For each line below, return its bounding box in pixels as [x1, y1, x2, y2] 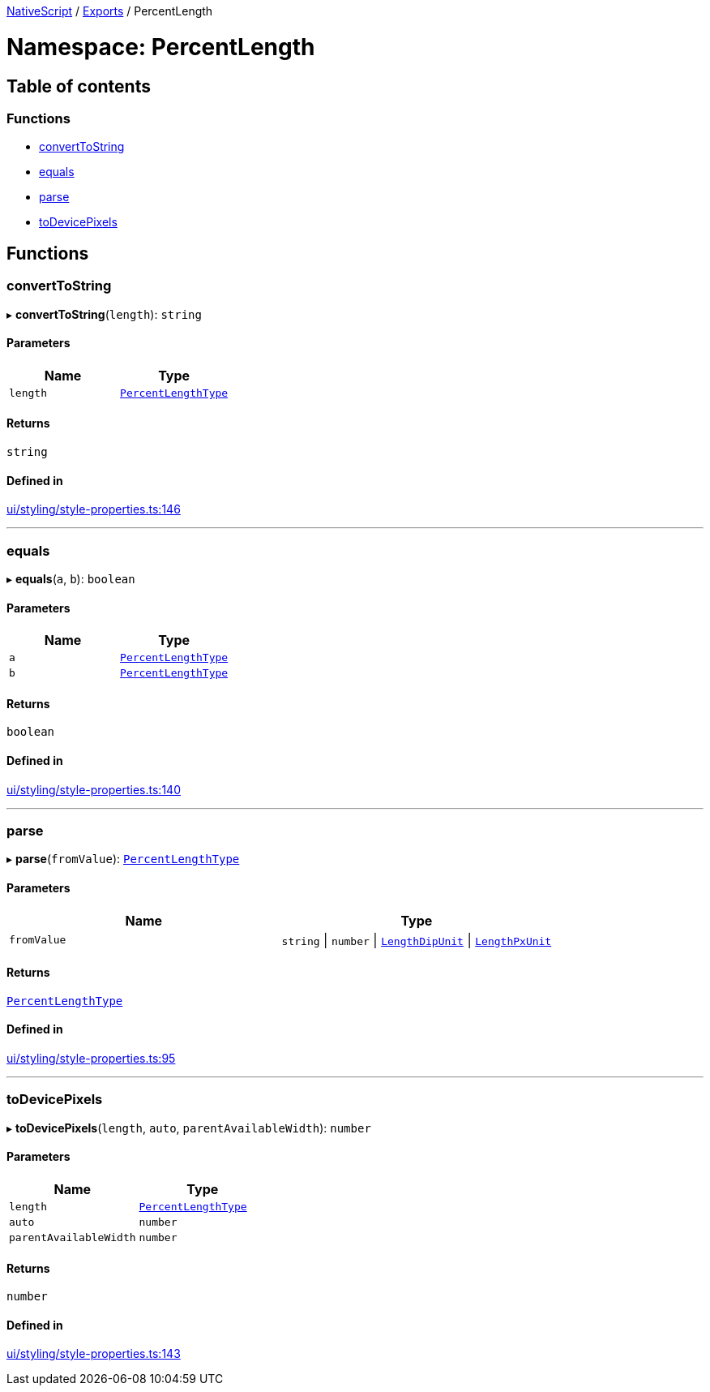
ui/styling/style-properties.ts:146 [6, 502, 181, 517]
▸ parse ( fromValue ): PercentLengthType [6, 852, 240, 866]
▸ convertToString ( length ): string [6, 307, 202, 321]
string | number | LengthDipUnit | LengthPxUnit [281, 931, 552, 948]
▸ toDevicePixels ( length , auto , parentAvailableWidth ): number [6, 1120, 371, 1135]
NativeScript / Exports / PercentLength [6, 4, 213, 18]
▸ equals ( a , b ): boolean [6, 571, 135, 586]
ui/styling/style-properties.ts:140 [6, 782, 181, 797]
